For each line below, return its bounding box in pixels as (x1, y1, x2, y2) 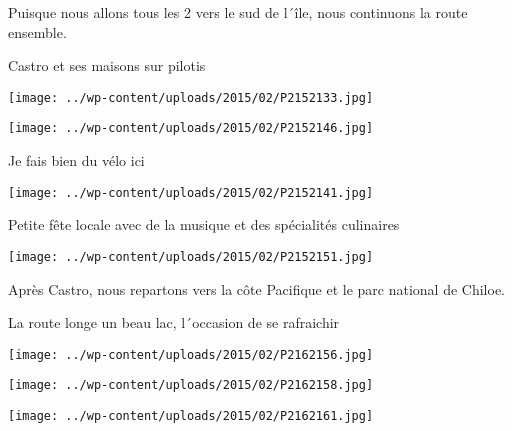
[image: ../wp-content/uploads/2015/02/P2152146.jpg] (8, 121, 374, 136)
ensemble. (8, 21, 67, 42)
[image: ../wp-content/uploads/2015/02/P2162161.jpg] (8, 409, 374, 424)
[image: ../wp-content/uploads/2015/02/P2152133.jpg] (8, 90, 374, 105)
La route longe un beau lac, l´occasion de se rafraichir (8, 312, 340, 333)
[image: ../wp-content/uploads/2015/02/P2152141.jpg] (8, 185, 374, 200)
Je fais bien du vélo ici (8, 150, 145, 171)
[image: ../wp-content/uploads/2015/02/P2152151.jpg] (8, 249, 374, 264)
